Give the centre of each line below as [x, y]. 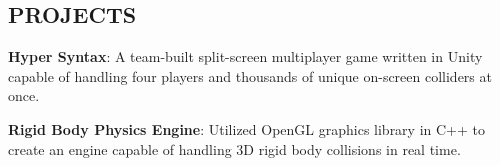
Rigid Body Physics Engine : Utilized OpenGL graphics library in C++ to [247, 128]
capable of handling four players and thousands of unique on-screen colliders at [250, 75]
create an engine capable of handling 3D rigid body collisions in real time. [234, 148]
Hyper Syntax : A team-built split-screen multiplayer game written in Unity [245, 56]
